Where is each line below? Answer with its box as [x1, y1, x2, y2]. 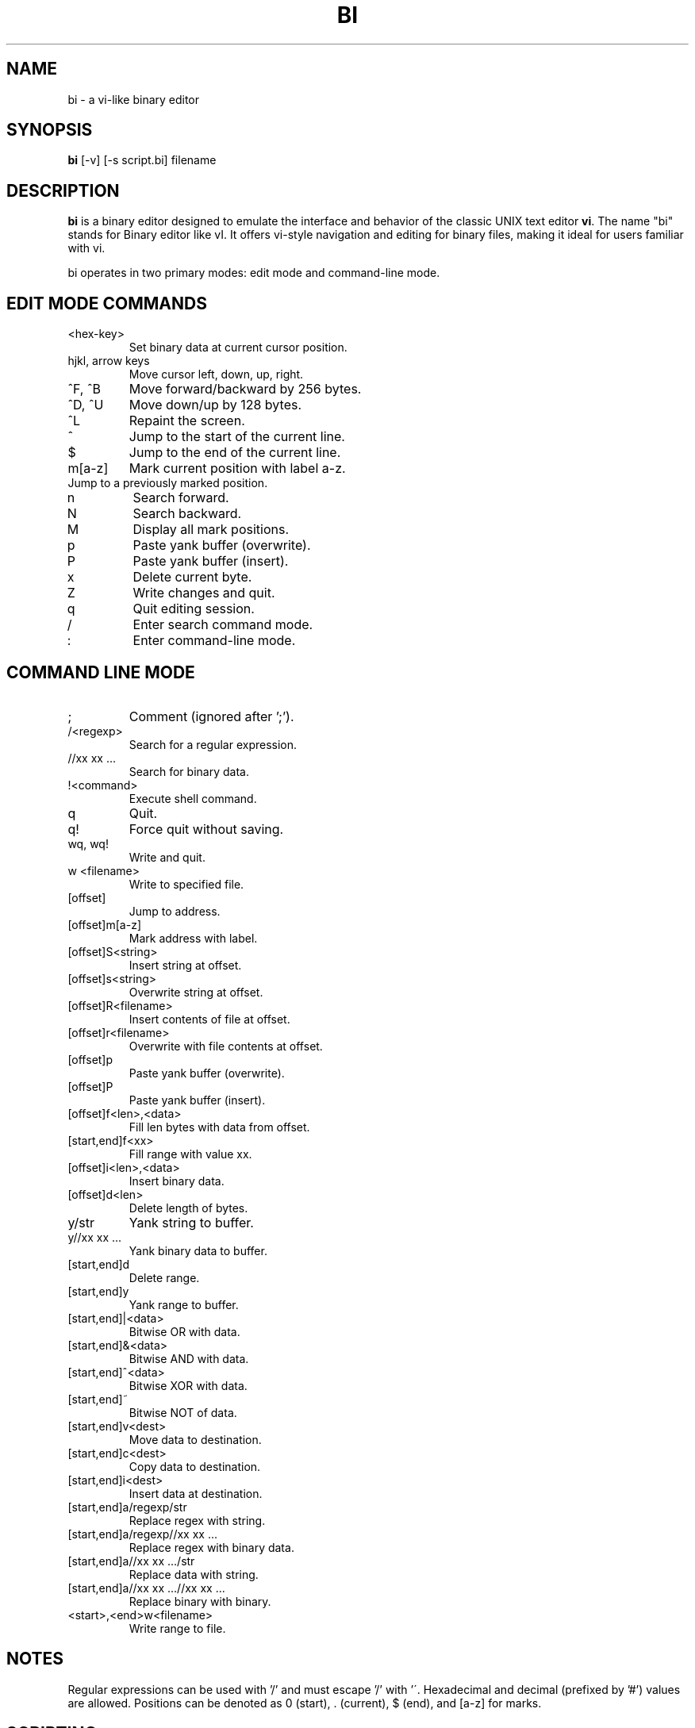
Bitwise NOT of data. [129, 1405, 237, 1419]
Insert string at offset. [129, 958, 242, 972]
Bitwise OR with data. [129, 1324, 240, 1338]
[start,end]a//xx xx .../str [67, 1553, 195, 1568]
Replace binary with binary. [129, 1594, 271, 1608]
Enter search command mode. [132, 616, 313, 633]
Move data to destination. [129, 1432, 262, 1446]
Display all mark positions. [132, 521, 290, 538]
